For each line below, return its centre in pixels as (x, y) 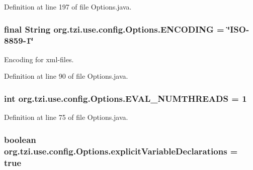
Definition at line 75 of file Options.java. (66, 117)
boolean (20, 139)
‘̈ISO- (238, 29)
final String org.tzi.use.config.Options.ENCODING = (114, 29)
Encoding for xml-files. (39, 59)
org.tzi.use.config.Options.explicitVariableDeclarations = (121, 151)
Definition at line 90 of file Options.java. (66, 76)
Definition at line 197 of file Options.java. (68, 7)
